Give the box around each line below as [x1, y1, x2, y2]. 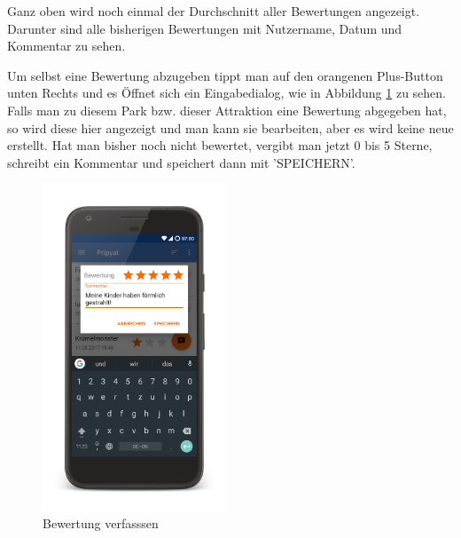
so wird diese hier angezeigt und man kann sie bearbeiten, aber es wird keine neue [7, 118, 454, 137]
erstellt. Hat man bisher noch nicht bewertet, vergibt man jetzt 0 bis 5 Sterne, [7, 136, 433, 154]
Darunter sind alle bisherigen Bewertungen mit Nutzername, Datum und [7, 19, 402, 37]
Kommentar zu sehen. [7, 36, 126, 55]
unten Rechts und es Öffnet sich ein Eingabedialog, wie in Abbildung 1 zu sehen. [7, 83, 446, 102]
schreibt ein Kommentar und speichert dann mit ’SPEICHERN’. [7, 153, 356, 171]
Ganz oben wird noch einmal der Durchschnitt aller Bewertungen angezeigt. [7, 2, 420, 20]
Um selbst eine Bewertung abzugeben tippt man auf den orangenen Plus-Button [7, 66, 443, 84]
